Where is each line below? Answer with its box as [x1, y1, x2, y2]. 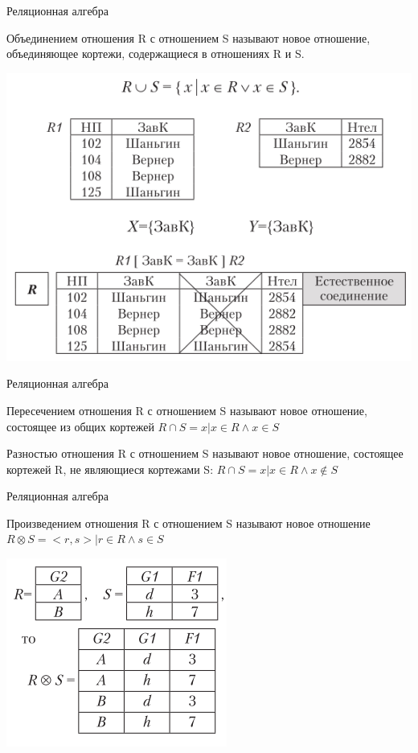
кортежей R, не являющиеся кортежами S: [6, 460, 214, 477]
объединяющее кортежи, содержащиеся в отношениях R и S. [6, 45, 305, 62]
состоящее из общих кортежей [6, 418, 154, 434]
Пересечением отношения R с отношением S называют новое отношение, [6, 401, 367, 418]
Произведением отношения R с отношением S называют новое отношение [6, 514, 371, 531]
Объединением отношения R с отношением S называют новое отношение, [6, 29, 371, 46]
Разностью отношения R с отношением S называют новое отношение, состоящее [6, 445, 404, 462]
